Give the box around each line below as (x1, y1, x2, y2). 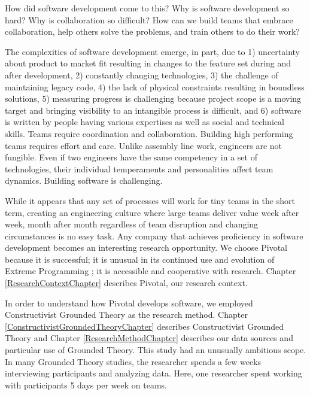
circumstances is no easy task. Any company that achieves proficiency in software (5, 229, 303, 242)
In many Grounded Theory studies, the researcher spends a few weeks (5, 355, 262, 367)
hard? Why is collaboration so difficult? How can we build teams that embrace (5, 13, 293, 26)
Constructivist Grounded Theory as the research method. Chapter (5, 308, 248, 321)
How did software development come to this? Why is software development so (5, 2, 290, 14)
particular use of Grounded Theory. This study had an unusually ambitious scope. (5, 344, 306, 356)
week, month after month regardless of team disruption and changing (5, 218, 259, 230)
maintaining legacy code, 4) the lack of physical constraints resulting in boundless (5, 80, 305, 93)
